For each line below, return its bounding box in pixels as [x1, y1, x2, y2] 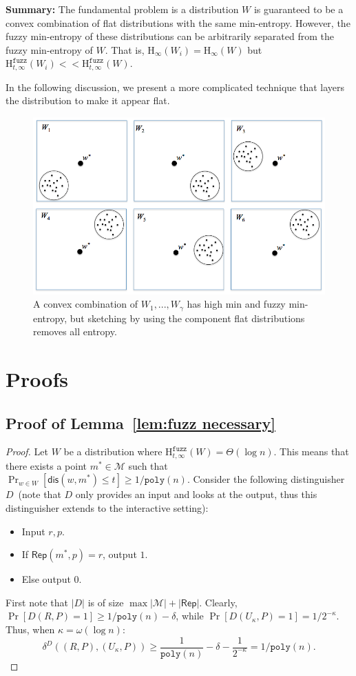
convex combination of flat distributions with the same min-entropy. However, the [6, 15, 350, 30]
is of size [87, 595, 124, 609]
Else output [21, 572, 71, 586]
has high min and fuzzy [187, 297, 286, 311]
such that [128, 458, 168, 473]
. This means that [273, 444, 349, 459]
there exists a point [6, 458, 87, 473]
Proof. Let [6, 444, 48, 459]
